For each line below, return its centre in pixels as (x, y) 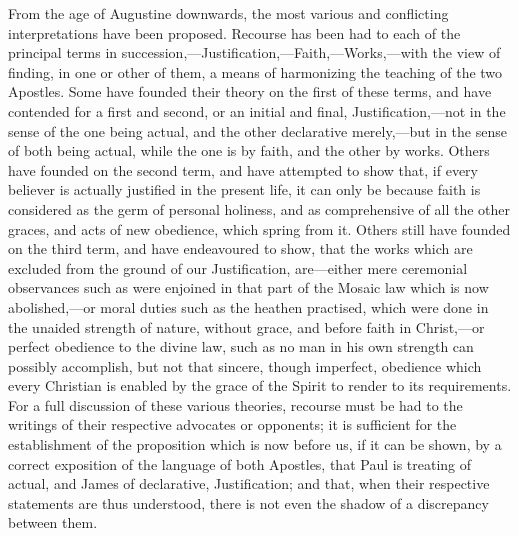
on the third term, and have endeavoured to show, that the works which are (240, 248)
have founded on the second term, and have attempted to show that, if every (243, 169)
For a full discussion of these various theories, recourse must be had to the (235, 404)
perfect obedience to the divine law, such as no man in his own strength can (241, 346)
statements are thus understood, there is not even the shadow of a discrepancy (248, 502)
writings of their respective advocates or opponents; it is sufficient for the (232, 424)
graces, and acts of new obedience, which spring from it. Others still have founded (259, 228)
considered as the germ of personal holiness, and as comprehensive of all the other (259, 208)
